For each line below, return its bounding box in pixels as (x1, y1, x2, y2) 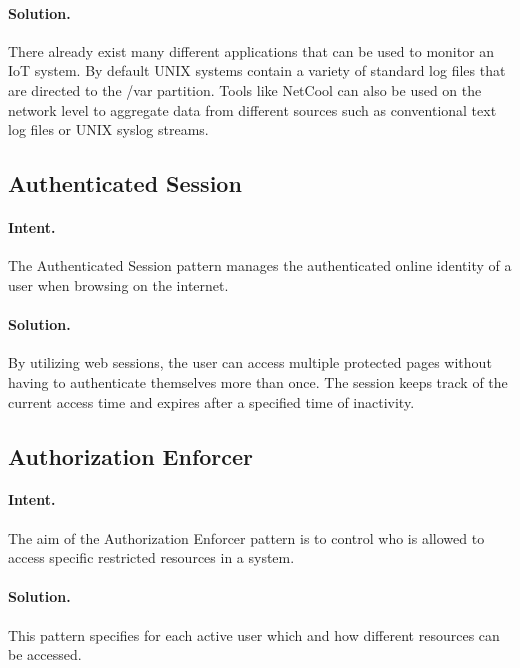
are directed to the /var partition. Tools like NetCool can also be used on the (8, 79, 482, 100)
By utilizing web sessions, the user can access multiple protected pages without (8, 352, 492, 373)
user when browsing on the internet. (8, 274, 229, 295)
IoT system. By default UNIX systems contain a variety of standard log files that (8, 60, 506, 81)
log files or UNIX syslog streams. (8, 119, 209, 140)
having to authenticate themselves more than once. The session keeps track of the (8, 371, 508, 392)
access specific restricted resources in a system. (8, 547, 295, 568)
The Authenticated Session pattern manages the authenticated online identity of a (8, 255, 512, 276)
